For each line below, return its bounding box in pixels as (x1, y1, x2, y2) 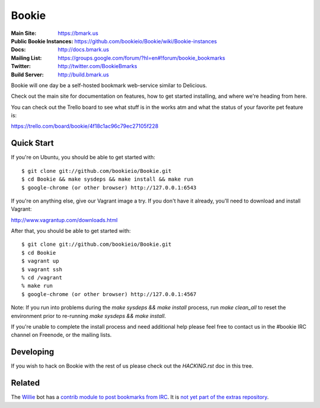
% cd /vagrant (21, 274, 62, 281)
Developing (11, 347, 55, 357)
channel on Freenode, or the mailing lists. (11, 332, 112, 339)
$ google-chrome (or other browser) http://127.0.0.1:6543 (21, 184, 197, 191)
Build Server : (11, 71, 44, 78)
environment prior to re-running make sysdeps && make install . (11, 312, 166, 319)
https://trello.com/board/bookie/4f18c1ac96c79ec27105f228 (11, 123, 159, 130)
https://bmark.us (57, 30, 99, 37)
